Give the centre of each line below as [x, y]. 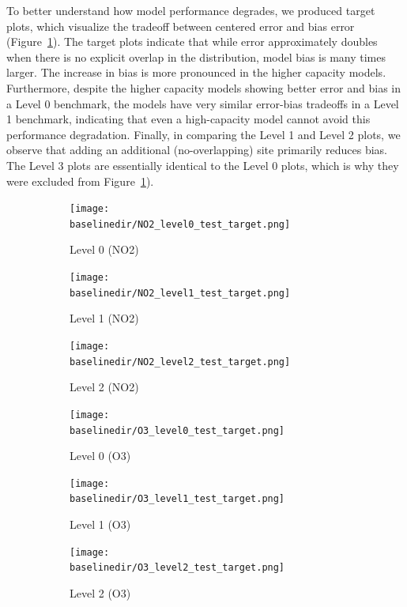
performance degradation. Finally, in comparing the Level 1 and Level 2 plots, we [203, 134]
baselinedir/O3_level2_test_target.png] [177, 568]
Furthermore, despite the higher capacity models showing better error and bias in [203, 87]
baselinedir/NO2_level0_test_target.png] [180, 224]
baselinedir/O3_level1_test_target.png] [177, 499]
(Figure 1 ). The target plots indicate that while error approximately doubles [192, 41]
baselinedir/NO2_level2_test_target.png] [180, 362]
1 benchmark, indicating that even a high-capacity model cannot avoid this [188, 119]
